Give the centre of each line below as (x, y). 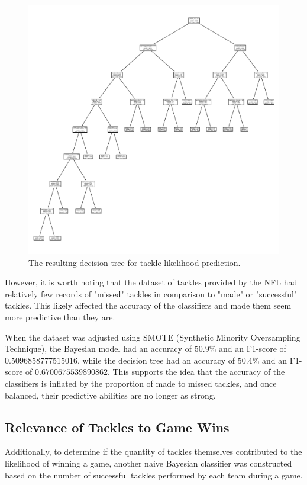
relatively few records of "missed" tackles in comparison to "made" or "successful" (151, 293)
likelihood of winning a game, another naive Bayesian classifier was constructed (148, 463)
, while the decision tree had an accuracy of (156, 360)
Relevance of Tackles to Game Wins (117, 427)
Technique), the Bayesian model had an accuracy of (98, 349)
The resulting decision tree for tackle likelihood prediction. (135, 262)
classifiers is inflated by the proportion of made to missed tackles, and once (141, 383)
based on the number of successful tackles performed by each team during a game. (154, 475)
